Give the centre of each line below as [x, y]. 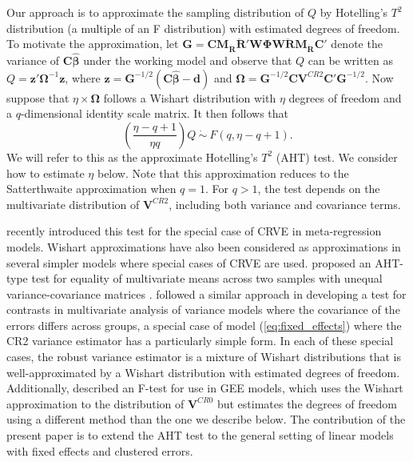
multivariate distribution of [73, 204]
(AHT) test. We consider [337, 157]
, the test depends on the [319, 189]
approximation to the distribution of [95, 403]
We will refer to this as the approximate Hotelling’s [132, 157]
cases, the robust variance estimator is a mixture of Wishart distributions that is [204, 357]
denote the [357, 44]
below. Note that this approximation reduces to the [223, 173]
